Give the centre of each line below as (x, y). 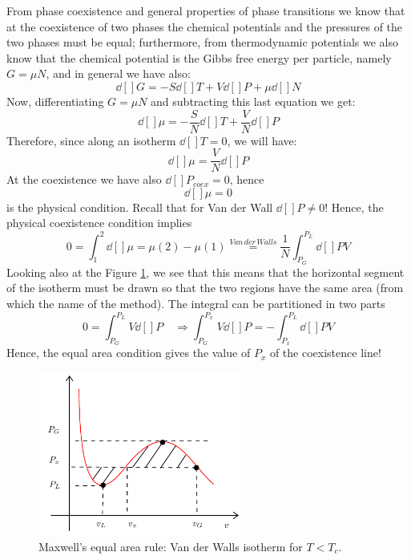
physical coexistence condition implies (99, 223)
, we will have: (262, 140)
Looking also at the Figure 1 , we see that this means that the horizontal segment (205, 272)
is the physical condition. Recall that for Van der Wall (140, 207)
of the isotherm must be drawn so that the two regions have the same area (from (205, 288)
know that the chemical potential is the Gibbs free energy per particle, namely (199, 57)
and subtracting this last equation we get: (253, 101)
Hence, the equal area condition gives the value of (129, 353)
